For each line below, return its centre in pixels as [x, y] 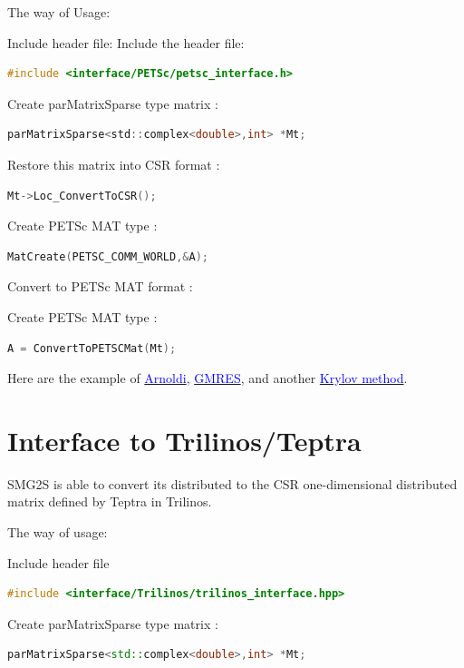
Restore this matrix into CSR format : [114, 164]
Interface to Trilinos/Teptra [184, 440]
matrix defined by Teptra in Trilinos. [110, 501]
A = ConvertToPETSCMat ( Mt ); [92, 348]
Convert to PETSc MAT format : [100, 286]
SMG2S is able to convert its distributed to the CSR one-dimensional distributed [232, 483]
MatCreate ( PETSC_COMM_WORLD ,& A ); [108, 256]
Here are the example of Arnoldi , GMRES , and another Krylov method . [208, 378]
